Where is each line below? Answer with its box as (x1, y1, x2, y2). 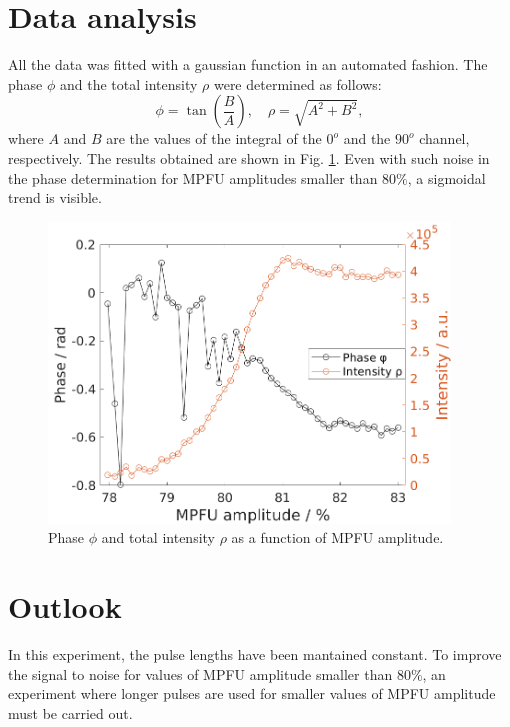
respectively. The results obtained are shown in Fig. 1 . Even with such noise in (8, 147, 490, 168)
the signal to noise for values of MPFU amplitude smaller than (8, 663, 393, 684)
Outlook (8, 586, 122, 627)
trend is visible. (8, 187, 102, 208)
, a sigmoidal (407, 167, 486, 188)
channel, (419, 128, 470, 149)
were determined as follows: (213, 73, 382, 94)
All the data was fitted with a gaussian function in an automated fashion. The (8, 54, 488, 75)
